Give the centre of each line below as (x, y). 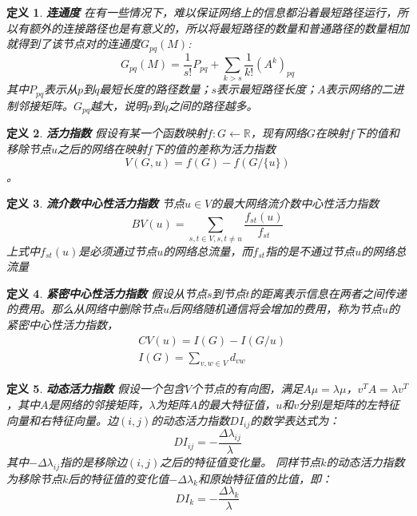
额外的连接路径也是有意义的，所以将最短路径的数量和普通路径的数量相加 (218, 28)
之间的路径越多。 (213, 105)
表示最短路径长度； (266, 89)
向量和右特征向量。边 (62, 420)
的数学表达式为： (295, 420)
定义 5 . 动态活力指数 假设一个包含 (95, 389)
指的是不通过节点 (310, 250)
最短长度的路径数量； (155, 89)
